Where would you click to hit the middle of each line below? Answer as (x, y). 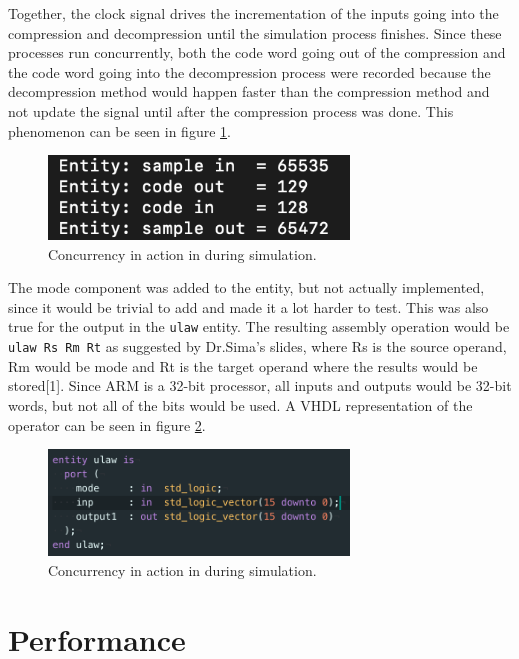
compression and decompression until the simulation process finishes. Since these (255, 32)
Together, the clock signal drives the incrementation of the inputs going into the (253, 13)
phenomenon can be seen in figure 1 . (119, 130)
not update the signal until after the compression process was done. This (231, 110)
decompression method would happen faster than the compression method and (249, 91)
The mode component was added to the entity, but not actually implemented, (246, 287)
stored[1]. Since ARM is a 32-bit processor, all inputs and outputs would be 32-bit (260, 385)
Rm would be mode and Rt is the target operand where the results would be (243, 365)
